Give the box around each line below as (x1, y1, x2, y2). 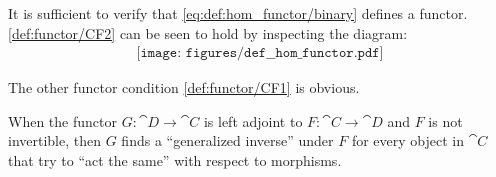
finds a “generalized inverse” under (121, 130, 334, 151)
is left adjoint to (203, 110, 303, 131)
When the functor (8, 110, 117, 131)
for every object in (351, 130, 464, 151)
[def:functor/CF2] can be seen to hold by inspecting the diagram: (8, 22, 408, 43)
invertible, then (8, 130, 102, 151)
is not (428, 110, 463, 131)
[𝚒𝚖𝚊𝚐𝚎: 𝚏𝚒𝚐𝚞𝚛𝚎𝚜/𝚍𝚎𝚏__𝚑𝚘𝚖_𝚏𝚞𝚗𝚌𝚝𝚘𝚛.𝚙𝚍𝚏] (136, 46, 384, 61)
